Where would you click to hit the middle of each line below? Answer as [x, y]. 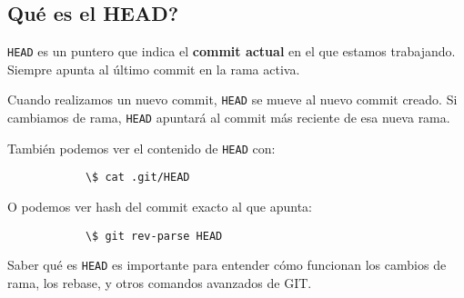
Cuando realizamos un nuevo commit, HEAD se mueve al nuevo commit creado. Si [232, 99]
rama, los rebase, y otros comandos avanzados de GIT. [160, 282]
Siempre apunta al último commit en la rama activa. [154, 69]
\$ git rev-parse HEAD [154, 236]
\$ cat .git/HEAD [137, 178]
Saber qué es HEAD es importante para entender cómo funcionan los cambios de [227, 265]
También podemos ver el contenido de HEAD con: [141, 148]
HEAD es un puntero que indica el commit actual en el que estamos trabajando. [232, 51]
